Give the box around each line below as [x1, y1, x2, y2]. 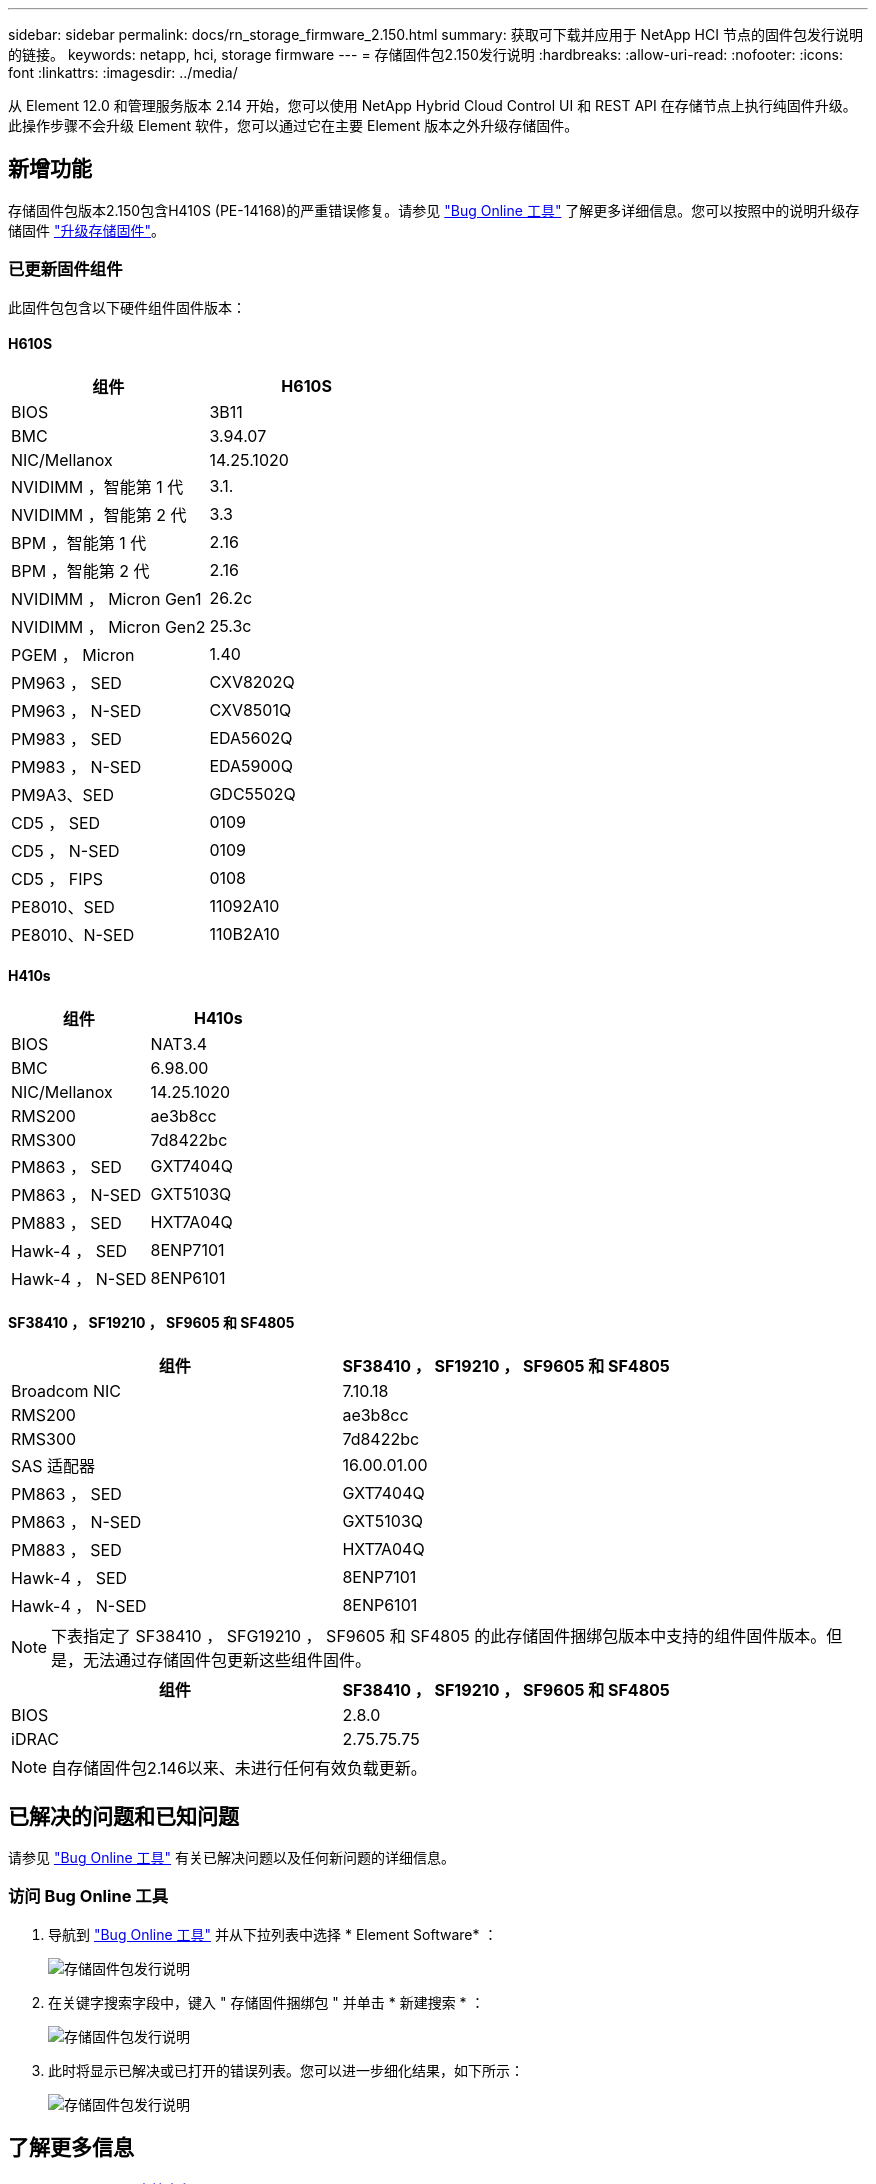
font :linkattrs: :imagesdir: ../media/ [8, 64, 238, 81]
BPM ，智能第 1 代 [11, 532, 147, 553]
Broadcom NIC [11, 1381, 122, 1402]
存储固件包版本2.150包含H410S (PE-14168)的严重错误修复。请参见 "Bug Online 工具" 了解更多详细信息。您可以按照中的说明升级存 [8, 201, 860, 219]
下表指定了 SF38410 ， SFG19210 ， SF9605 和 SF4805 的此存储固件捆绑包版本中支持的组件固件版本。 [51, 1626, 827, 1647]
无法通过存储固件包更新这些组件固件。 [83, 1650, 372, 1671]
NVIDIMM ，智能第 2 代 [11, 504, 187, 525]
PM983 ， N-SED [11, 756, 142, 777]
